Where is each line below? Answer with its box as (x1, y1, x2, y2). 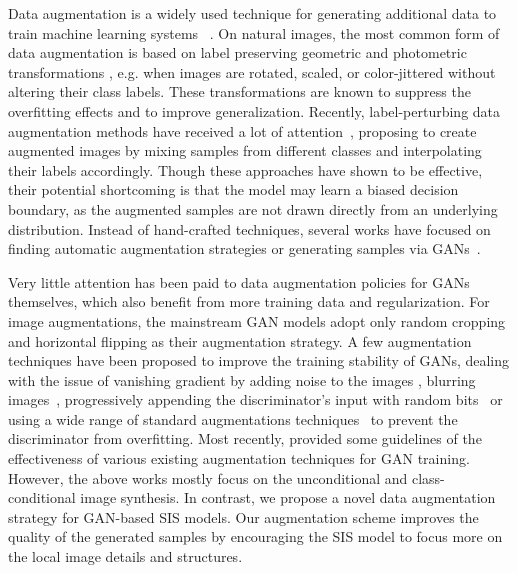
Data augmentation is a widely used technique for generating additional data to (8, 3, 497, 23)
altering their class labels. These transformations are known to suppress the (8, 81, 471, 102)
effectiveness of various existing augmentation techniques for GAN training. (8, 448, 470, 469)
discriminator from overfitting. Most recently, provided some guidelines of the (8, 428, 482, 449)
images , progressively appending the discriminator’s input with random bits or (8, 389, 503, 410)
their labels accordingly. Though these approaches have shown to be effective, (8, 159, 483, 180)
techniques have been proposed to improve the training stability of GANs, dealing (8, 350, 510, 371)
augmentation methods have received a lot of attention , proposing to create (8, 120, 477, 141)
